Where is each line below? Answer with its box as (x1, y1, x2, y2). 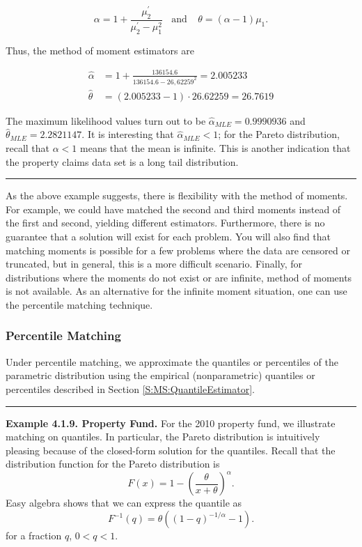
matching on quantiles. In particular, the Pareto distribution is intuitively (6, 429, 320, 444)
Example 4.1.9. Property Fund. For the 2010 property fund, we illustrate (6, 415, 336, 430)
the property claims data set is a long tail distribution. (6, 154, 239, 169)
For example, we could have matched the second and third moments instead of (6, 201, 341, 216)
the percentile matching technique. (6, 297, 153, 311)
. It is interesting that (81, 127, 174, 141)
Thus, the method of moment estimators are (6, 43, 194, 57)
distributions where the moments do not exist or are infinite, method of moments (6, 270, 352, 284)
